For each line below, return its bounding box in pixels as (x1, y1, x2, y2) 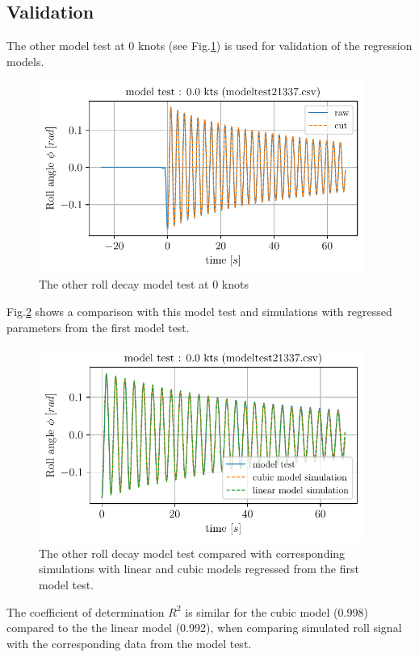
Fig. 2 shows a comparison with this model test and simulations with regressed (6, 302, 392, 319)
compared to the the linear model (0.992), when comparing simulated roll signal (6, 619, 402, 636)
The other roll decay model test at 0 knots (39, 276, 249, 293)
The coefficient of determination (6, 603, 165, 620)
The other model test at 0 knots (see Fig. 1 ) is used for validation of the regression (6, 37, 413, 54)
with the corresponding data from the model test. (6, 634, 252, 651)
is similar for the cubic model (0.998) (185, 603, 368, 620)
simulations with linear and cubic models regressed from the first (39, 560, 359, 577)
